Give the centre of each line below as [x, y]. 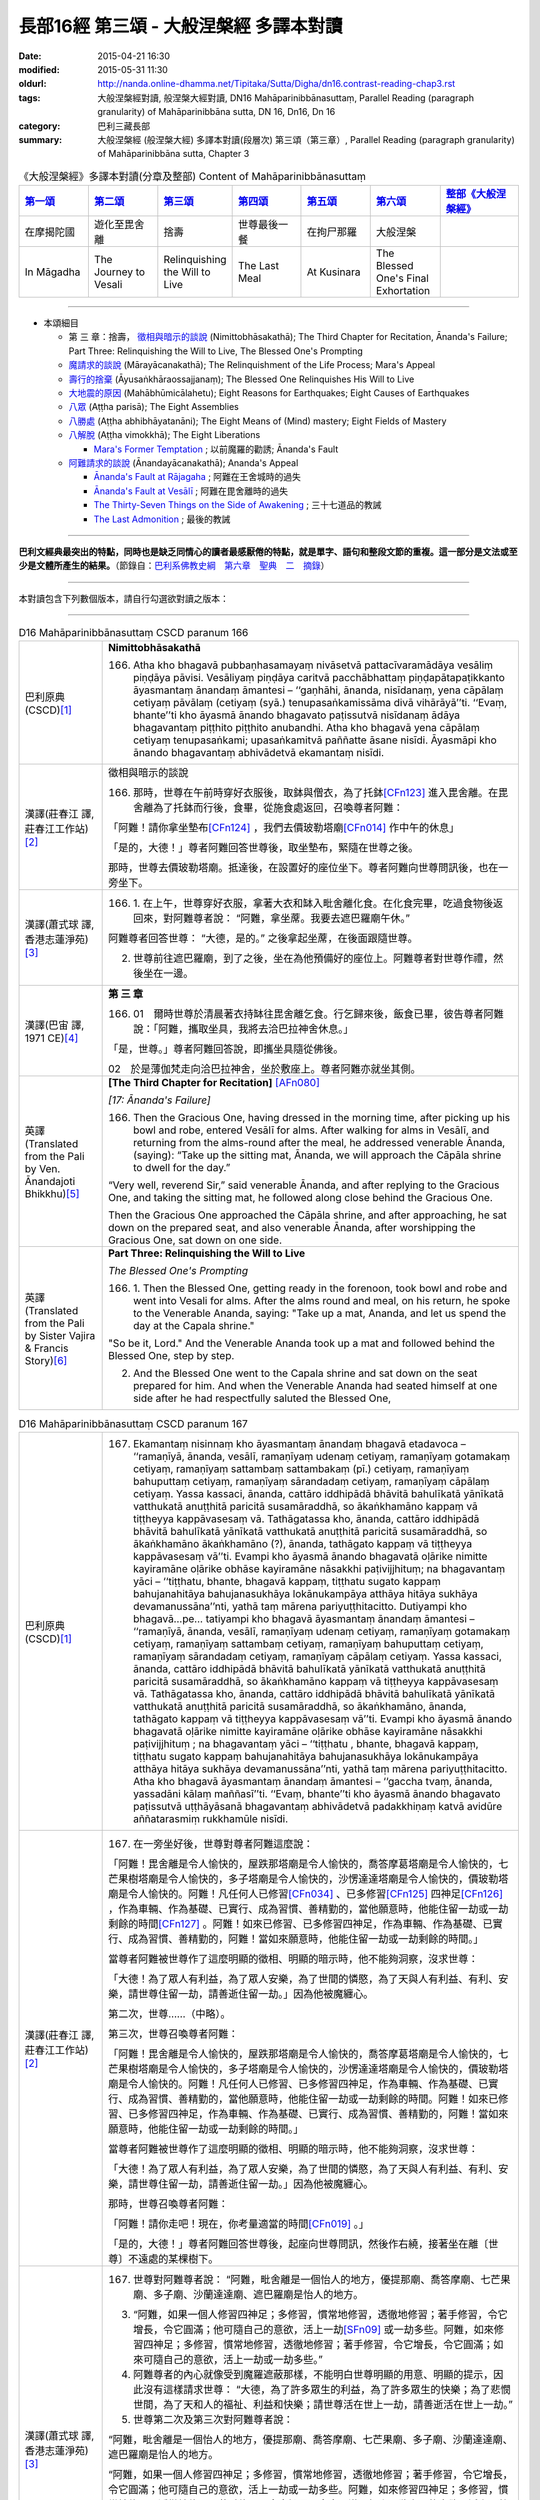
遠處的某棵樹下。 [178, 2258]
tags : [29, 97]
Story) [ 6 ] [46, 1361]
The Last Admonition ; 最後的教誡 [162, 519]
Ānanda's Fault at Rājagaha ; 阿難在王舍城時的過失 [197, 477]
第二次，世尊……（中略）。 [169, 2013]
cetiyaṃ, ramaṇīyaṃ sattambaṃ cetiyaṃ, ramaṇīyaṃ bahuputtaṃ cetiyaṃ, [308, 1643]
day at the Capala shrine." [194, 1326]
